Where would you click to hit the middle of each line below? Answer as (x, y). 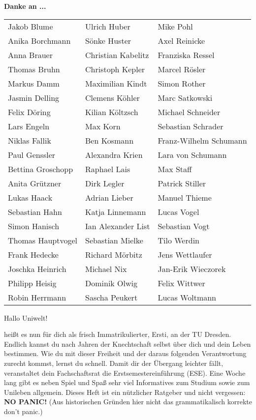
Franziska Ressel (186, 55)
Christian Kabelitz (117, 55)
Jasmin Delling (34, 97)
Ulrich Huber (108, 26)
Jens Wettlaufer (185, 254)
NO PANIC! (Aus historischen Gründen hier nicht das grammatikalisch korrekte (128, 402)
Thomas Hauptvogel (43, 240)
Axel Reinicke (181, 40)
